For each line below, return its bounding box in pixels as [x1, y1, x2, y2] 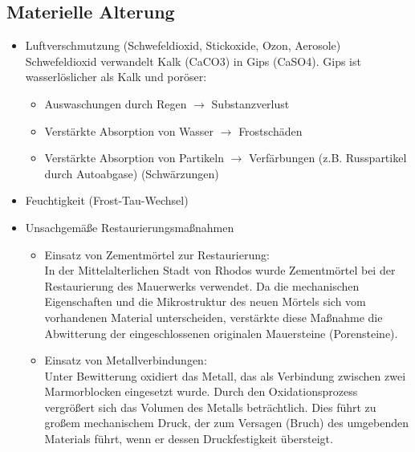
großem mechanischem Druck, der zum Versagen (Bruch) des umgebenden [44, 414, 409, 431]
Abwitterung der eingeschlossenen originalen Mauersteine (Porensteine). [44, 324, 398, 341]
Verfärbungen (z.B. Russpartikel [249, 149, 407, 166]
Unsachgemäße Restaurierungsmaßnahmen [25, 218, 234, 235]
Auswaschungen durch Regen [44, 95, 187, 112]
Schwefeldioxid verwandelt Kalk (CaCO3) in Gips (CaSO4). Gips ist [25, 52, 361, 69]
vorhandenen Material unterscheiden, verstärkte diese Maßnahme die [44, 308, 383, 325]
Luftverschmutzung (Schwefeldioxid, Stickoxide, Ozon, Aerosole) [25, 37, 341, 54]
